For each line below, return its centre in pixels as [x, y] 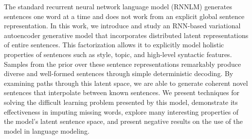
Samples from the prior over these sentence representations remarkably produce [123, 64]
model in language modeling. [47, 130]
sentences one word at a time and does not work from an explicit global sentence [124, 16]
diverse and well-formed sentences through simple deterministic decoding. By [119, 73]
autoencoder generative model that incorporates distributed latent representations [126, 35]
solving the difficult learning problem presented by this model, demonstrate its [121, 102]
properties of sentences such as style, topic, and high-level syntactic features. [118, 54]
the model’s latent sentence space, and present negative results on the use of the [123, 121]
